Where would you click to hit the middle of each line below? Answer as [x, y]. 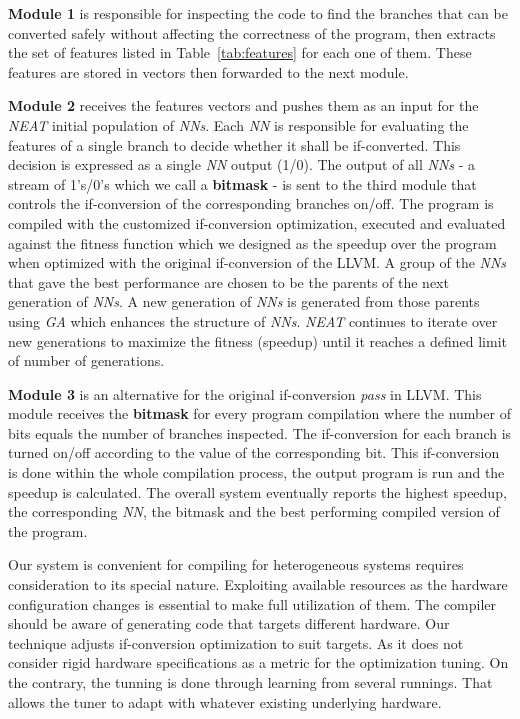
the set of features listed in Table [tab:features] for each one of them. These [240, 52]
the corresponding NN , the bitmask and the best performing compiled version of [254, 511]
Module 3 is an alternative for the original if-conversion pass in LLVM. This [245, 393]
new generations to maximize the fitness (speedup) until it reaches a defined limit [257, 340]
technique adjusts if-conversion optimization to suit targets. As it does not [236, 642]
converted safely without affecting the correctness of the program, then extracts [252, 32]
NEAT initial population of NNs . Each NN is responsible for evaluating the [238, 124]
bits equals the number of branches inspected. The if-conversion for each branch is [260, 432]
